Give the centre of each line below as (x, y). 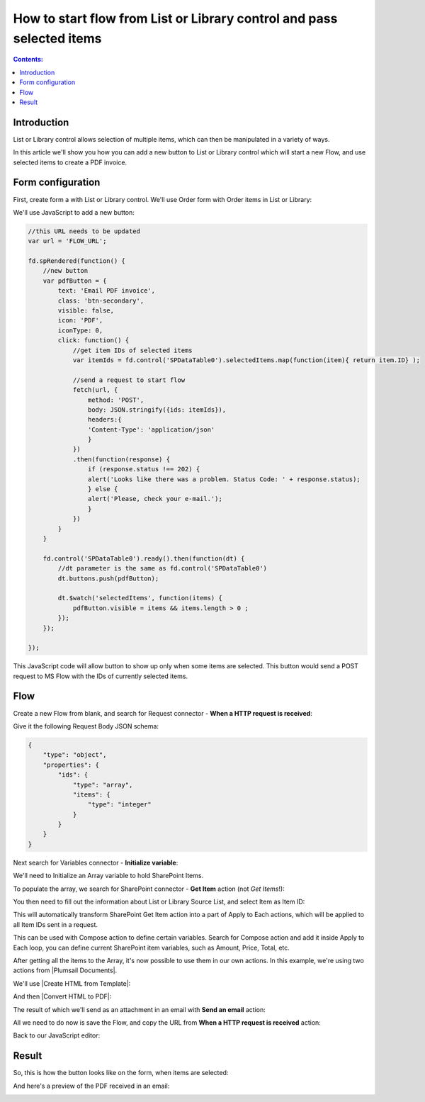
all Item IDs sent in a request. (56, 924)
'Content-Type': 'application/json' (151, 429)
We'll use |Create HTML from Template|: (72, 983)
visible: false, (86, 311)
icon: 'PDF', (80, 320)
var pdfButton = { (75, 281)
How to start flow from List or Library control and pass (175, 18)
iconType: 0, (80, 330)
